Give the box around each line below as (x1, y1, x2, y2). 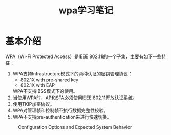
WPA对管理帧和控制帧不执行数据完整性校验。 (12, 107, 109, 113)
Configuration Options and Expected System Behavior (18, 124, 132, 130)
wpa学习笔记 (58, 5, 114, 16)
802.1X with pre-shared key (20, 76, 78, 83)
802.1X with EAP (20, 82, 55, 88)
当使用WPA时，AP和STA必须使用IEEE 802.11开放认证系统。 (12, 94, 137, 101)
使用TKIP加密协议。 (12, 101, 55, 107)
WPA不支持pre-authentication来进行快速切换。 (12, 113, 112, 120)
